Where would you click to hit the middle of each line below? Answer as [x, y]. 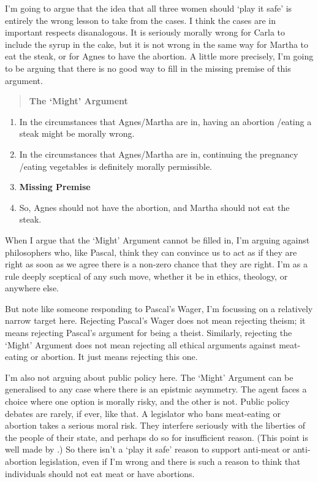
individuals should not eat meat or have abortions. [100, 473]
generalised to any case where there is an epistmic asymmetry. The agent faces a [156, 389]
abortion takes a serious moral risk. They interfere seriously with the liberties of [155, 425]
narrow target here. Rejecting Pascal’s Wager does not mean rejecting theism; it [155, 320]
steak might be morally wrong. [77, 133]
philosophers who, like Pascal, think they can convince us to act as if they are [151, 252]
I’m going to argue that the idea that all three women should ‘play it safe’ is [149, 8]
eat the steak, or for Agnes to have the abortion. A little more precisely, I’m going [159, 56]
